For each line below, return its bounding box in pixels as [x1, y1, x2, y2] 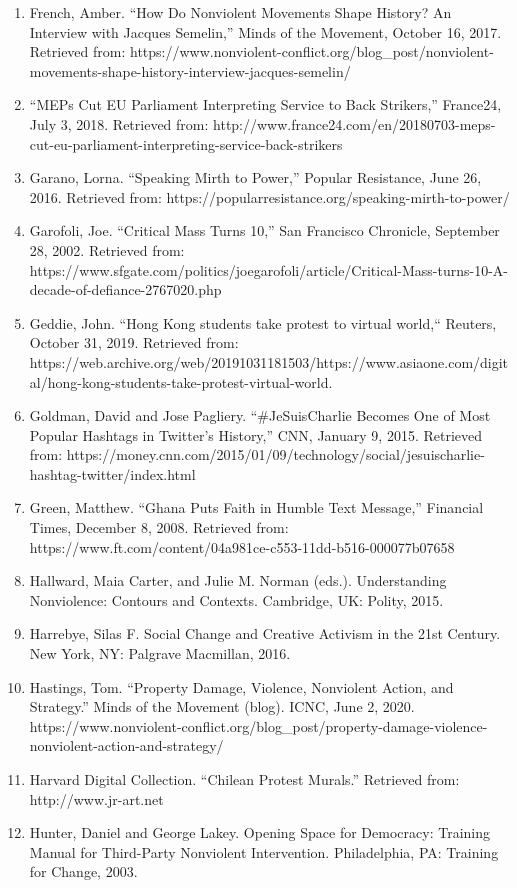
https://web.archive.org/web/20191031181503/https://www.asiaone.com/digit [29, 351, 509, 372]
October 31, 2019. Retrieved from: [29, 332, 239, 353]
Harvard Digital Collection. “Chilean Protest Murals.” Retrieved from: [29, 769, 460, 789]
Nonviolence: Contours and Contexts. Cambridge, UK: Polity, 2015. [29, 589, 444, 610]
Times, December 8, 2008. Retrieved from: [29, 517, 289, 538]
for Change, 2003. [29, 861, 138, 882]
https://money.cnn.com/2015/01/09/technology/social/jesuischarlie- [66, 444, 485, 465]
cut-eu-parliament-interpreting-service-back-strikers [29, 133, 343, 154]
